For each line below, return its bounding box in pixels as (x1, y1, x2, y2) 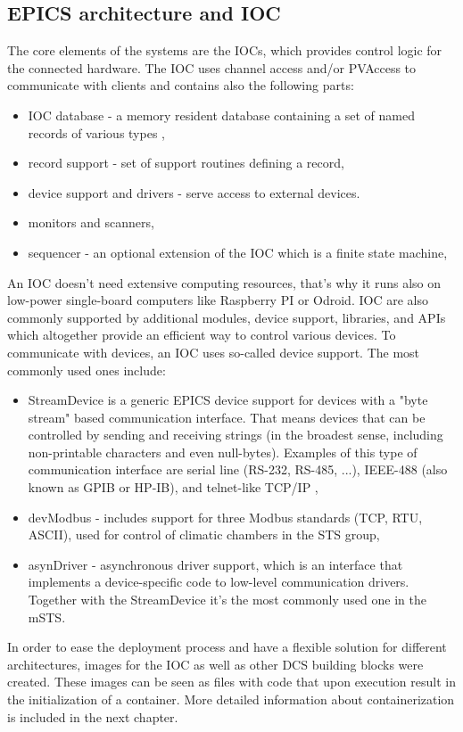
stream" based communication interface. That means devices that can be (28, 407, 426, 426)
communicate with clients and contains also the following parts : (7, 76, 354, 95)
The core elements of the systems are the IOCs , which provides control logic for (7, 41, 442, 60)
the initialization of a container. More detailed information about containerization (7, 690, 455, 709)
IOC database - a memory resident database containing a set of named (28, 105, 415, 124)
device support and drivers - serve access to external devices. (28, 183, 360, 202)
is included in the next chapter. (7, 707, 178, 726)
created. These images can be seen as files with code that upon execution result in (7, 672, 456, 691)
